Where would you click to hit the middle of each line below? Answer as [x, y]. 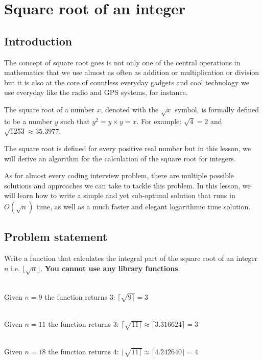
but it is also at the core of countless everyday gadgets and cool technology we [127, 82]
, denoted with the [130, 109]
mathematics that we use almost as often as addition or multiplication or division [132, 72]
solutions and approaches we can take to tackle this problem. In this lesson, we [127, 185]
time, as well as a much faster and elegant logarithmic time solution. [144, 206]
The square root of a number [49, 109]
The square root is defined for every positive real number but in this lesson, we [128, 148]
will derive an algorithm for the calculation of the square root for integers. [120, 158]
